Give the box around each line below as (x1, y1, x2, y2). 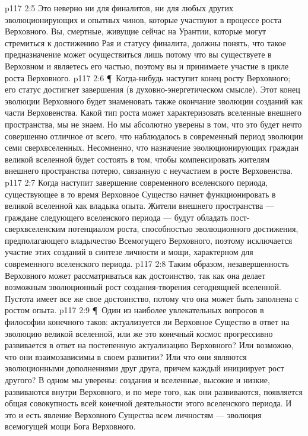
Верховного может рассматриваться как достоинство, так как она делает (5, 269, 266, 281)
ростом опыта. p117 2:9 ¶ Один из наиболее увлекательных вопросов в (5, 304, 264, 316)
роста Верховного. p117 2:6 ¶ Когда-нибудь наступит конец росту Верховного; (5, 71, 291, 84)
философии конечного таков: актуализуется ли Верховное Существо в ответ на (5, 316, 290, 328)
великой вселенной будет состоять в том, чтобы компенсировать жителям (5, 152, 270, 165)
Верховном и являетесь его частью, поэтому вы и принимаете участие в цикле (5, 59, 289, 72)
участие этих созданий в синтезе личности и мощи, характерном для (5, 246, 253, 258)
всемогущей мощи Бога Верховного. (5, 420, 136, 432)
